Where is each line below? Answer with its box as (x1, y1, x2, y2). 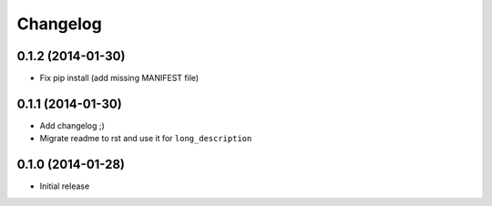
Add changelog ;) (39, 119, 105, 131)
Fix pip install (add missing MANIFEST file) (39, 73, 200, 84)
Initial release (39, 180, 90, 191)
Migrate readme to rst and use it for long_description (39, 133, 252, 144)
